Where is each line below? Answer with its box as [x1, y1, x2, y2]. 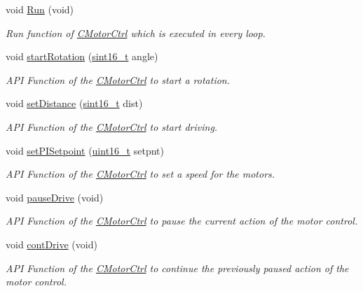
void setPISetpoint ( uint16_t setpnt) [6, 143, 164, 157]
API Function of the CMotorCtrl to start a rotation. [6, 72, 231, 87]
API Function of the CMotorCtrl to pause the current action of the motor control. [6, 213, 358, 228]
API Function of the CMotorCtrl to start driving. [6, 119, 218, 134]
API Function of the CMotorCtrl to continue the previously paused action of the [6, 260, 349, 275]
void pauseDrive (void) [6, 190, 104, 204]
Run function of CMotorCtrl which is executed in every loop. [6, 25, 266, 40]
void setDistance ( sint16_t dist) [6, 96, 143, 111]
